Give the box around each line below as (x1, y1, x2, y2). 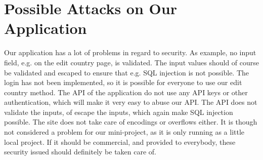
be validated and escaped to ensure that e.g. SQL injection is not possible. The (4, 67, 249, 77)
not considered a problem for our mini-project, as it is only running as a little (4, 127, 245, 137)
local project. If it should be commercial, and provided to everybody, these (4, 136, 236, 147)
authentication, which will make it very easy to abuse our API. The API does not (4, 97, 257, 107)
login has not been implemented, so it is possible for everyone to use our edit (4, 77, 242, 88)
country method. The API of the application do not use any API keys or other (4, 87, 248, 97)
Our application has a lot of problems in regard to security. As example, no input (4, 47, 256, 58)
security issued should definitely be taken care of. (4, 146, 156, 157)
